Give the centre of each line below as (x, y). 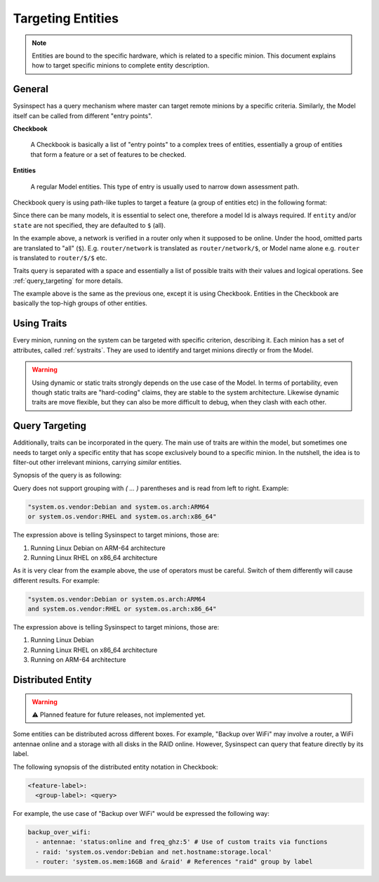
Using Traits (40, 324)
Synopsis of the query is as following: (67, 475)
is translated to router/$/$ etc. (60, 257)
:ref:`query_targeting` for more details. (68, 281)
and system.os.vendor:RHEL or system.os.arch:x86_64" (122, 609)
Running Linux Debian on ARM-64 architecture (98, 548)
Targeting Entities (66, 18)
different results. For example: (56, 580)
